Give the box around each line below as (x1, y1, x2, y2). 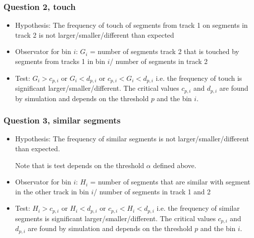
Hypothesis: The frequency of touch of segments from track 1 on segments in (15, 20, 248, 30)
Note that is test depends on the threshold (15, 160, 144, 170)
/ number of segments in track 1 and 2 (93, 186, 211, 196)
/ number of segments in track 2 (109, 56, 208, 66)
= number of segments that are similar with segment (90, 177, 251, 187)
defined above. (153, 160, 197, 170)
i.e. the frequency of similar (156, 203, 240, 213)
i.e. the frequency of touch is (155, 72, 242, 83)
